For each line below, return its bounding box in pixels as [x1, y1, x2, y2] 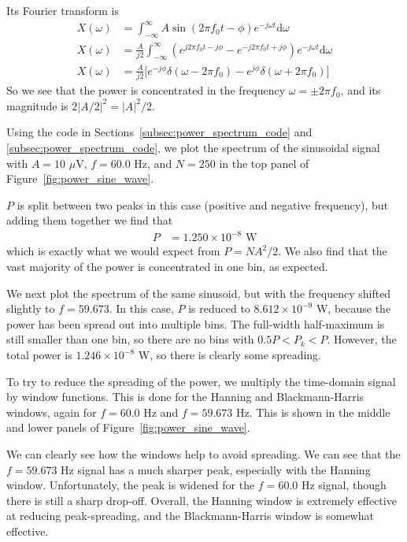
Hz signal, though [301, 477, 387, 493]
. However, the [327, 331, 397, 347]
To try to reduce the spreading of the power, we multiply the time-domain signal [6, 373, 396, 389]
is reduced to [188, 300, 250, 317]
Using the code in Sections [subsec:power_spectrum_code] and [6, 124, 313, 140]
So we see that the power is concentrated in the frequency [6, 82, 286, 98]
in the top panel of [219, 154, 309, 171]
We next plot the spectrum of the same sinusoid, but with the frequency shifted [6, 284, 391, 301]
